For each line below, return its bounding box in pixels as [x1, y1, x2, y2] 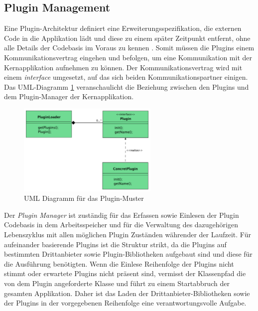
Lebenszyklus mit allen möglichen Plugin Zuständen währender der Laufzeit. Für [4, 229, 251, 240]
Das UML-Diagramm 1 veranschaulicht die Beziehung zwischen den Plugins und [4, 81, 249, 92]
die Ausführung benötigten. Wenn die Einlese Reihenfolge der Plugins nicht [4, 258, 234, 269]
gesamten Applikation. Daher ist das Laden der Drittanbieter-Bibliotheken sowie [4, 288, 250, 298]
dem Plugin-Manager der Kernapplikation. [4, 91, 134, 102]
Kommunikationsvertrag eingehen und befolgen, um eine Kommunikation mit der [4, 52, 253, 62]
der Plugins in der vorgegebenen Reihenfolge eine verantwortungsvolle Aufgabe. [4, 298, 247, 308]
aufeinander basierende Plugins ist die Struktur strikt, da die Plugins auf [4, 239, 227, 249]
